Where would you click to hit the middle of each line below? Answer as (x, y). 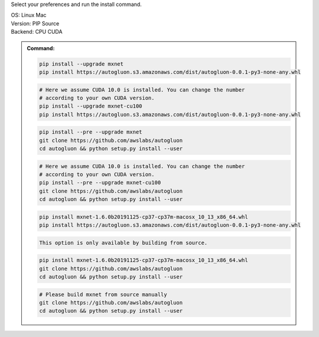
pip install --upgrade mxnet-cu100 (91, 106)
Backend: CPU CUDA (37, 32)
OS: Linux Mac (29, 15)
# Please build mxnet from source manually (103, 294)
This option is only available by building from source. (123, 243)
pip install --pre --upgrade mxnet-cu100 (100, 183)
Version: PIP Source (35, 23)
